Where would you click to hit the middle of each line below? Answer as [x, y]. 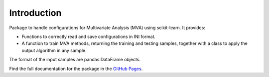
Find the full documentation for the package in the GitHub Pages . [76, 69]
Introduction [35, 13]
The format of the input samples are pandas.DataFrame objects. [75, 60]
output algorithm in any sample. [54, 50]
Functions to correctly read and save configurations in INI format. [89, 37]
